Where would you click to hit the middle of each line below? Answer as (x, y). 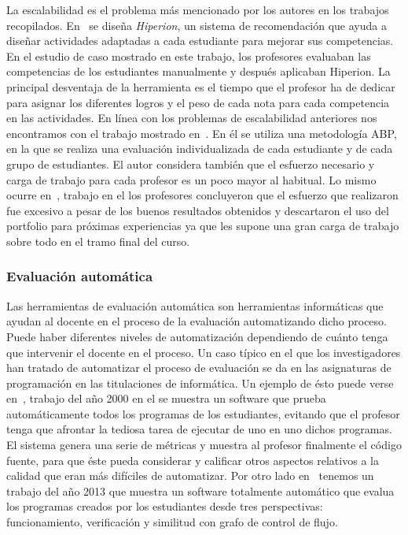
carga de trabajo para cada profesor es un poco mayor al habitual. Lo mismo (191, 179)
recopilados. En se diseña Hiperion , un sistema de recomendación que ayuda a (197, 25)
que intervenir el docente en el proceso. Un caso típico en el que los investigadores (204, 352)
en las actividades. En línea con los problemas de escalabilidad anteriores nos (192, 118)
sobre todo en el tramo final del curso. (98, 241)
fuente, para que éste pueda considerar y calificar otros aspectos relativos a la (193, 460)
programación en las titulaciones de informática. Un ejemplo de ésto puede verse (200, 383)
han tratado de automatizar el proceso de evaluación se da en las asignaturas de (199, 368)
